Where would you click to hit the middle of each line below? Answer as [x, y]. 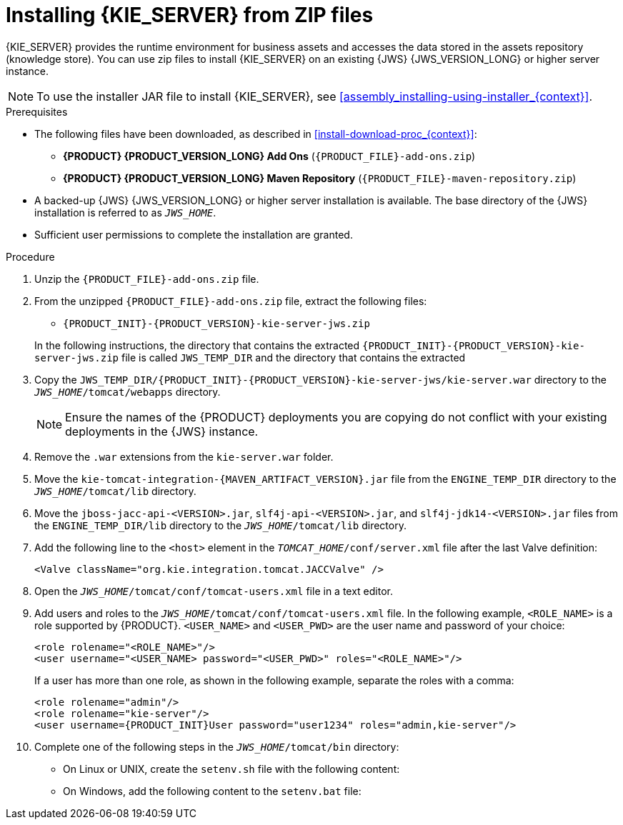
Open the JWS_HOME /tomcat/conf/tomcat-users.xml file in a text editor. [214, 591]
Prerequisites [37, 111]
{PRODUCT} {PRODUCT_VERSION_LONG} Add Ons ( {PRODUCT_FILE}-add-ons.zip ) [269, 156]
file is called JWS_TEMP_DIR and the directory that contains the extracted [293, 357]
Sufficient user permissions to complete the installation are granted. [194, 234]
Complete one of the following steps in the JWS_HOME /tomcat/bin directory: [217, 746]
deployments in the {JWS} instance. [162, 431]
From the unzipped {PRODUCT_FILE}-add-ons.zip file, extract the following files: [231, 301]
